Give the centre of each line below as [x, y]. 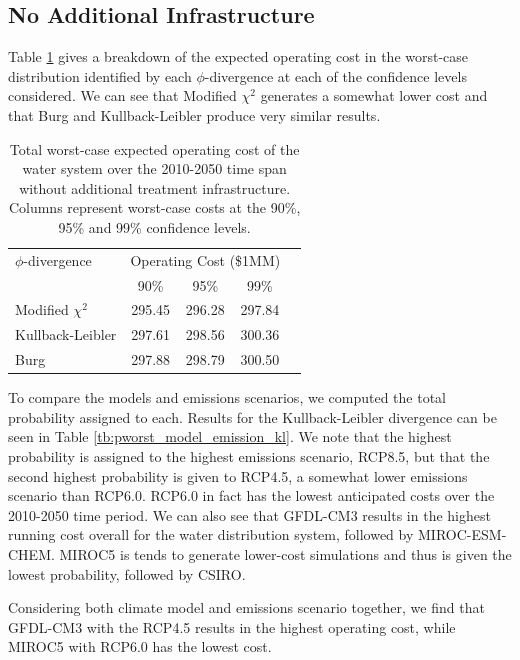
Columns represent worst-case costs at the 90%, [154, 207]
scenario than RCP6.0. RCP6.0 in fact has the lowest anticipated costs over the [251, 495]
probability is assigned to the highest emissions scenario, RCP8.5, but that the [249, 456]
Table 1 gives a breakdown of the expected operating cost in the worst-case [238, 56]
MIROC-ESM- [462, 534]
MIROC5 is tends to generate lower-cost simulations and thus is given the [285, 554]
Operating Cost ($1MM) [205, 259]
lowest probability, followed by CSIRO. [127, 573]
